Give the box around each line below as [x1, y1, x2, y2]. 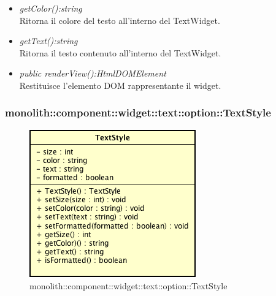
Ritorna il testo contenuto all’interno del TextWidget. [19, 46, 221, 59]
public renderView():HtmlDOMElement [19, 67, 166, 80]
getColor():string [19, 2, 82, 14]
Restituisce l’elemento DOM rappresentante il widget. [19, 78, 221, 91]
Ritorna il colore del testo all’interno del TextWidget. [19, 13, 220, 26]
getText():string [19, 34, 78, 47]
